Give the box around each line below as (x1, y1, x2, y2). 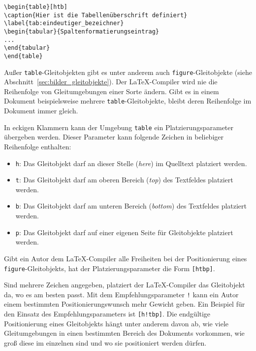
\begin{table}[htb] (4, 3, 67, 10)
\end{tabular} (4, 44, 50, 52)
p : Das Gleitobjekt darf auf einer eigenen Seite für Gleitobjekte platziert (15, 227, 233, 237)
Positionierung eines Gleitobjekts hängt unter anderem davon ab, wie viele (4, 318, 229, 328)
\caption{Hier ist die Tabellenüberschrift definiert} (4, 11, 188, 19)
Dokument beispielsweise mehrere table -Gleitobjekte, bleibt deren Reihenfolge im (4, 96, 252, 106)
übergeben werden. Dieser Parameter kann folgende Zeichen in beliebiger (4, 132, 224, 142)
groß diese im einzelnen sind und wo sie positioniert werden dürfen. (4, 337, 207, 348)
